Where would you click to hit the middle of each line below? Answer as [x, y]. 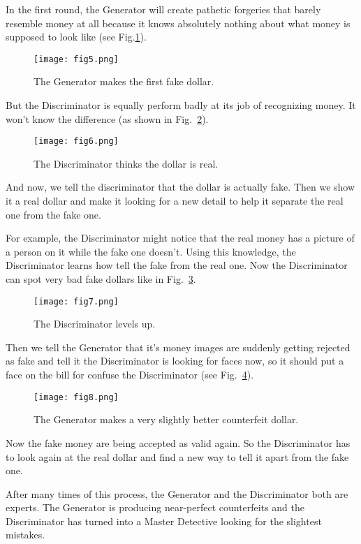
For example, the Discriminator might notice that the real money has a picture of [180, 238]
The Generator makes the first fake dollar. [124, 81]
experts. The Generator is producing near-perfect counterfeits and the [155, 507]
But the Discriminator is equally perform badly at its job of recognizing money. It [181, 105]
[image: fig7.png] [76, 301]
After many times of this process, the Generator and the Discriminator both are [177, 493]
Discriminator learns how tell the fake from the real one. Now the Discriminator [177, 265]
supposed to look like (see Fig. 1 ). [76, 37]
